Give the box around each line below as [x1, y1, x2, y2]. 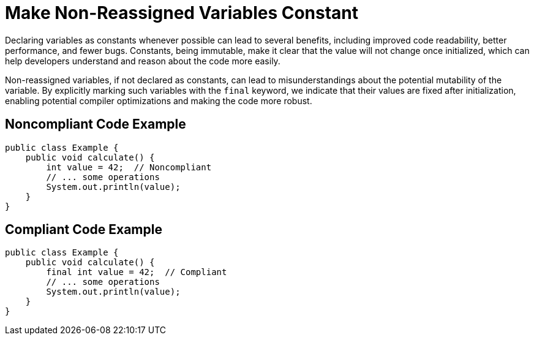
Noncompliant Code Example [5, 116, 186, 132]
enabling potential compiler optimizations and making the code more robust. [5, 95, 312, 106]
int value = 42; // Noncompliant [46, 162, 212, 172]
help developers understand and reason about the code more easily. [5, 55, 280, 66]
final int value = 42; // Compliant [46, 267, 227, 278]
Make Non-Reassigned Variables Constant [5, 2, 359, 23]
